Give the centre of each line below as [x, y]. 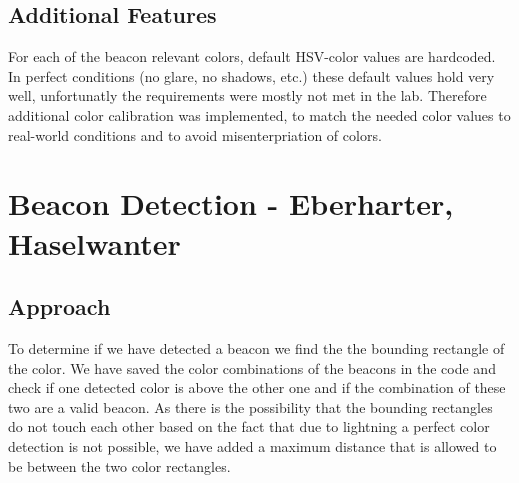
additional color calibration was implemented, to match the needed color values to [259, 114]
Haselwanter [94, 242]
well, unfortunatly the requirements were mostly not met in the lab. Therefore [247, 95]
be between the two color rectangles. [119, 465]
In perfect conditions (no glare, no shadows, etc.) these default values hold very [251, 75]
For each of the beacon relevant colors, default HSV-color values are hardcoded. [252, 56]
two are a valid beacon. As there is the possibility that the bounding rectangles [250, 406]
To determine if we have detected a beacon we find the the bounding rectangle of [256, 347]
